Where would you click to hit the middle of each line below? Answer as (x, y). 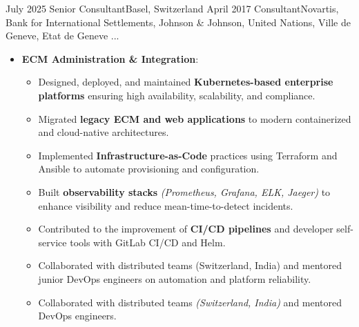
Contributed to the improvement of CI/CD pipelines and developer (186, 229)
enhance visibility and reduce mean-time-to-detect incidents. (166, 205)
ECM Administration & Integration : (110, 58)
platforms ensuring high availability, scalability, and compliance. (177, 95)
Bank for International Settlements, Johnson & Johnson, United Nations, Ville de (178, 22)
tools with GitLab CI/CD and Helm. (148, 242)
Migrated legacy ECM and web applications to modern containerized (195, 118)
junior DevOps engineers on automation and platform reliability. (175, 278)
